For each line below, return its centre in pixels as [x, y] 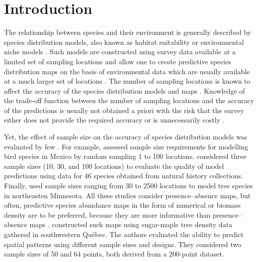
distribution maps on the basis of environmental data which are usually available [127, 71]
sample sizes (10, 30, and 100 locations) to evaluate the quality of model [114, 166]
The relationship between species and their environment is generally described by [128, 32]
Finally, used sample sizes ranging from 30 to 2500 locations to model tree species [129, 186]
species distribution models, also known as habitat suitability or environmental [124, 42]
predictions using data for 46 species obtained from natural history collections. [124, 176]
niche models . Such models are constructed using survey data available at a [120, 52]
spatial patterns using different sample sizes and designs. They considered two [123, 244]
